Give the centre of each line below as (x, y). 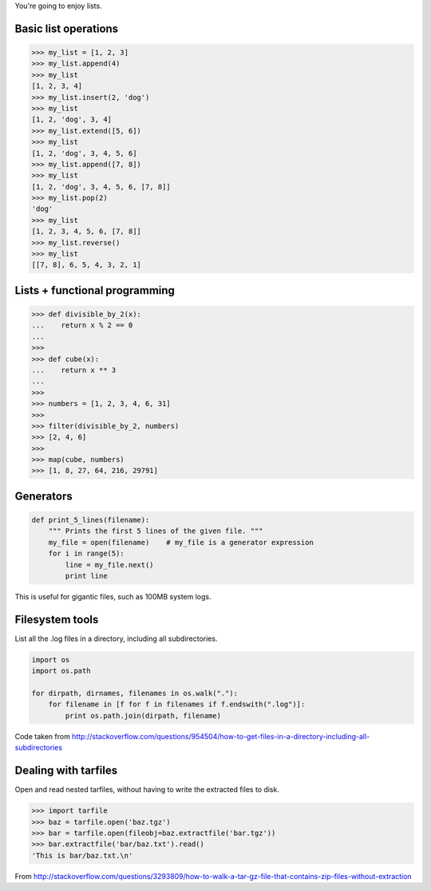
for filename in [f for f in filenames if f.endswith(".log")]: (177, 704)
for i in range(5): (87, 554)
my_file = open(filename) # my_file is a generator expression (181, 542)
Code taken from (43, 736)
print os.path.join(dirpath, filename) (143, 716)
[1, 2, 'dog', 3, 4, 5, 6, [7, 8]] (101, 187)
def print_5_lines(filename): (91, 520)
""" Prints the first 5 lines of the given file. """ (156, 531)
